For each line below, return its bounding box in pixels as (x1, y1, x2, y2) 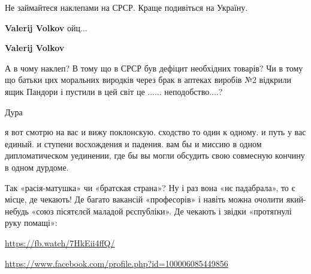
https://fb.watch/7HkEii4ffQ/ (5, 236, 115, 249)
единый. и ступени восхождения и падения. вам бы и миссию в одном (5, 137, 262, 150)
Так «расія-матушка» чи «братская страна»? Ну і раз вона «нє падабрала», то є (5, 181, 295, 193)
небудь (5, 204, 29, 217)
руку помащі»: (5, 216, 58, 229)
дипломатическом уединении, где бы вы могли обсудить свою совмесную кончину (5, 149, 305, 162)
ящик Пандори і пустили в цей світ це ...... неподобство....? (5, 85, 223, 97)
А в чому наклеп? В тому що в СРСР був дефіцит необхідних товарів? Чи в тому (5, 61, 303, 74)
